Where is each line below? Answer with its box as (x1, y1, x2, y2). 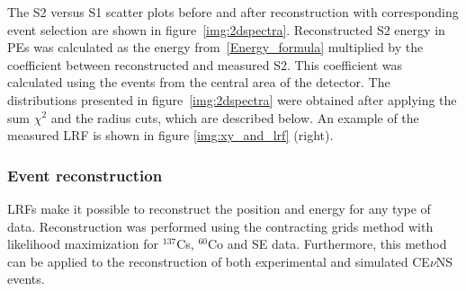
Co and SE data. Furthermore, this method (207, 234, 447, 253)
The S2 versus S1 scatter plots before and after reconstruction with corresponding (7, 3, 459, 21)
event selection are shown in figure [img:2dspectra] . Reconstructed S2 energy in (7, 20, 445, 39)
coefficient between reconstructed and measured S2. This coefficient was (7, 55, 403, 74)
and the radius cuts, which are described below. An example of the (50, 108, 419, 127)
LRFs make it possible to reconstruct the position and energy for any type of (7, 198, 431, 217)
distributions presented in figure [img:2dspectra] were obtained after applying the (7, 90, 457, 109)
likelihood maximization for (7, 234, 159, 253)
